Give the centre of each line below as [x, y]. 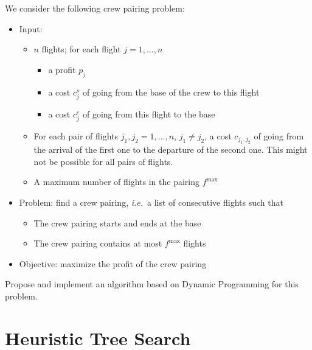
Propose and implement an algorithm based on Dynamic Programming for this [152, 284]
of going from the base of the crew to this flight [171, 92]
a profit [62, 69]
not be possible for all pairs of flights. [103, 161]
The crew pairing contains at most [98, 243]
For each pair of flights [76, 135]
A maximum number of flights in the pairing [116, 182]
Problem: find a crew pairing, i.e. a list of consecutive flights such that [151, 202]
